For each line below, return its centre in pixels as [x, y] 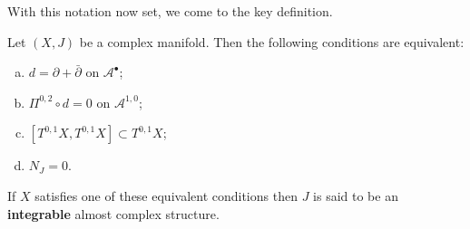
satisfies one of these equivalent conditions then [166, 195]
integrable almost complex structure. [113, 213]
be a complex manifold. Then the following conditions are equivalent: [272, 41]
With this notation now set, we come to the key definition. [170, 11]
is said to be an [356, 195]
